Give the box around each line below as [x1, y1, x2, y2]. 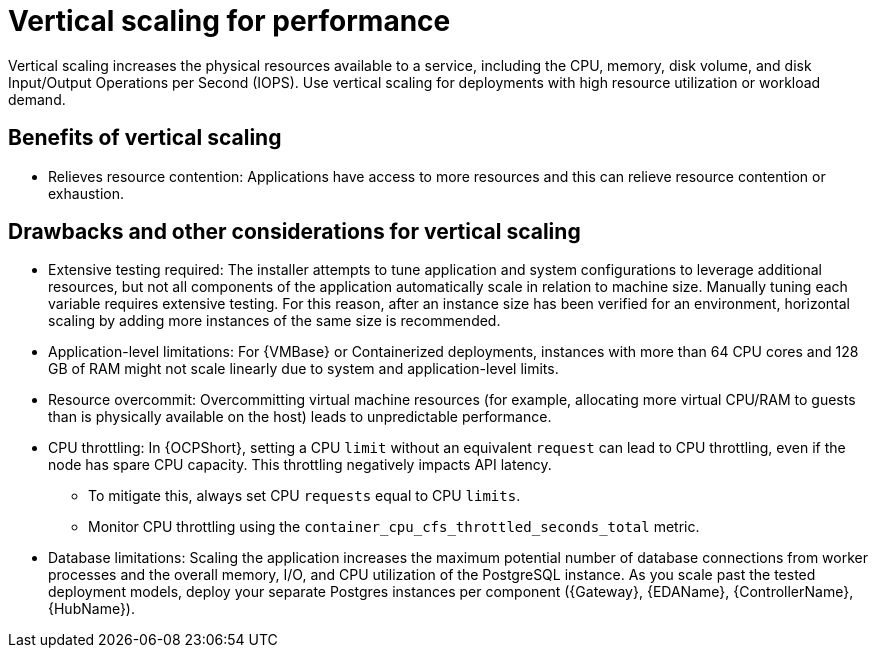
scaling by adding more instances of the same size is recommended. [48, 312, 501, 330]
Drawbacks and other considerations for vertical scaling [8, 219, 581, 245]
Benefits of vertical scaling [8, 125, 282, 151]
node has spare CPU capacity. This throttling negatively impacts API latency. [48, 456, 552, 474]
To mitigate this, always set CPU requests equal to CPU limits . [88, 487, 521, 505]
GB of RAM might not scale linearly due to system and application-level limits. [48, 360, 559, 378]
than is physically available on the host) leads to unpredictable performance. [48, 408, 552, 426]
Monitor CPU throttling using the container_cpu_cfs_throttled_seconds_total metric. [88, 518, 700, 536]
